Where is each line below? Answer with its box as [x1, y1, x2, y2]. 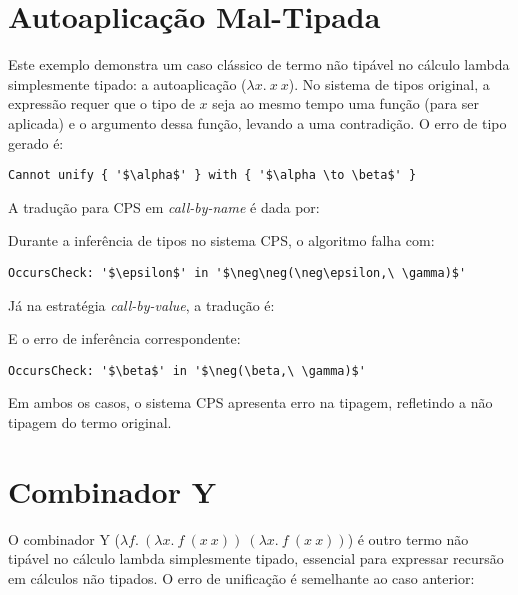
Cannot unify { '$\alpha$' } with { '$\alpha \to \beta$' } [8, 168, 417, 183]
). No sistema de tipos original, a [288, 73, 490, 94]
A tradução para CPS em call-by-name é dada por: [8, 196, 320, 217]
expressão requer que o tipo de [8, 93, 195, 114]
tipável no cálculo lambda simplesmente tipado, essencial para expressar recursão [8, 548, 504, 569]
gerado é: [8, 132, 64, 153]
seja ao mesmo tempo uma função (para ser [212, 93, 479, 114]
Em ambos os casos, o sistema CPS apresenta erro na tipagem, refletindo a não [8, 392, 493, 413]
